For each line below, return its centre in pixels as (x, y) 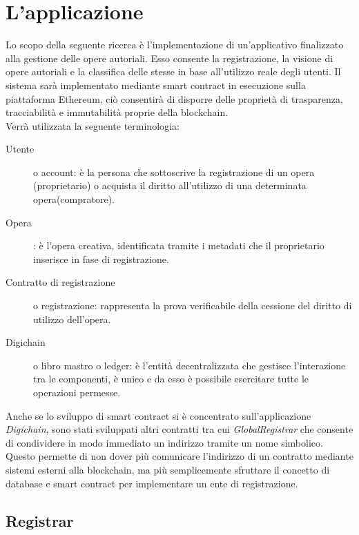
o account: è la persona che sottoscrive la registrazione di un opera (174, 172)
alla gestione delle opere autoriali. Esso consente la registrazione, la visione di (169, 58)
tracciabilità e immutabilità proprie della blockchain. (117, 112)
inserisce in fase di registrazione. (101, 259)
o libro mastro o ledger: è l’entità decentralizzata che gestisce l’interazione (190, 365)
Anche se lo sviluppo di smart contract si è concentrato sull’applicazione (158, 415)
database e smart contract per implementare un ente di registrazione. (152, 483)
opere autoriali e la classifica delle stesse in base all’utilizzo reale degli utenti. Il (173, 71)
